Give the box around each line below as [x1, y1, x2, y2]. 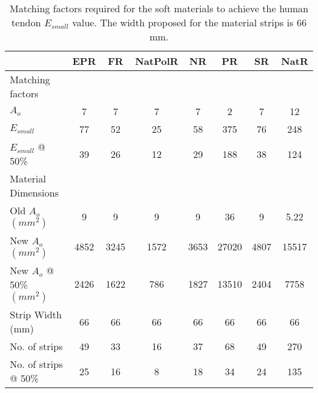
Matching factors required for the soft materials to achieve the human [9, 1, 309, 15]
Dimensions [10, 185, 59, 200]
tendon [11, 15, 41, 29]
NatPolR [135, 54, 179, 68]
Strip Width [10, 307, 62, 321]
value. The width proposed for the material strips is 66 [72, 15, 307, 29]
